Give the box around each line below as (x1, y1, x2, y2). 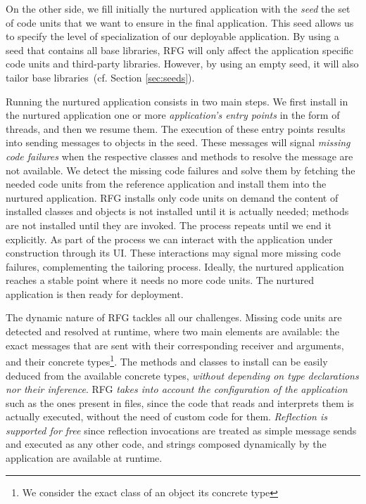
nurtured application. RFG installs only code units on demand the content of (6, 190, 339, 205)
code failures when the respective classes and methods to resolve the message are (6, 148, 353, 163)
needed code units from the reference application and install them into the (6, 176, 327, 191)
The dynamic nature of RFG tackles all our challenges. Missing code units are (6, 310, 342, 325)
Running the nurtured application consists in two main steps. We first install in (6, 93, 348, 108)
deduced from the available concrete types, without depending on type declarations (6, 368, 359, 382)
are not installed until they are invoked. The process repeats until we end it (6, 217, 332, 232)
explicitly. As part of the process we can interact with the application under (6, 231, 333, 246)
